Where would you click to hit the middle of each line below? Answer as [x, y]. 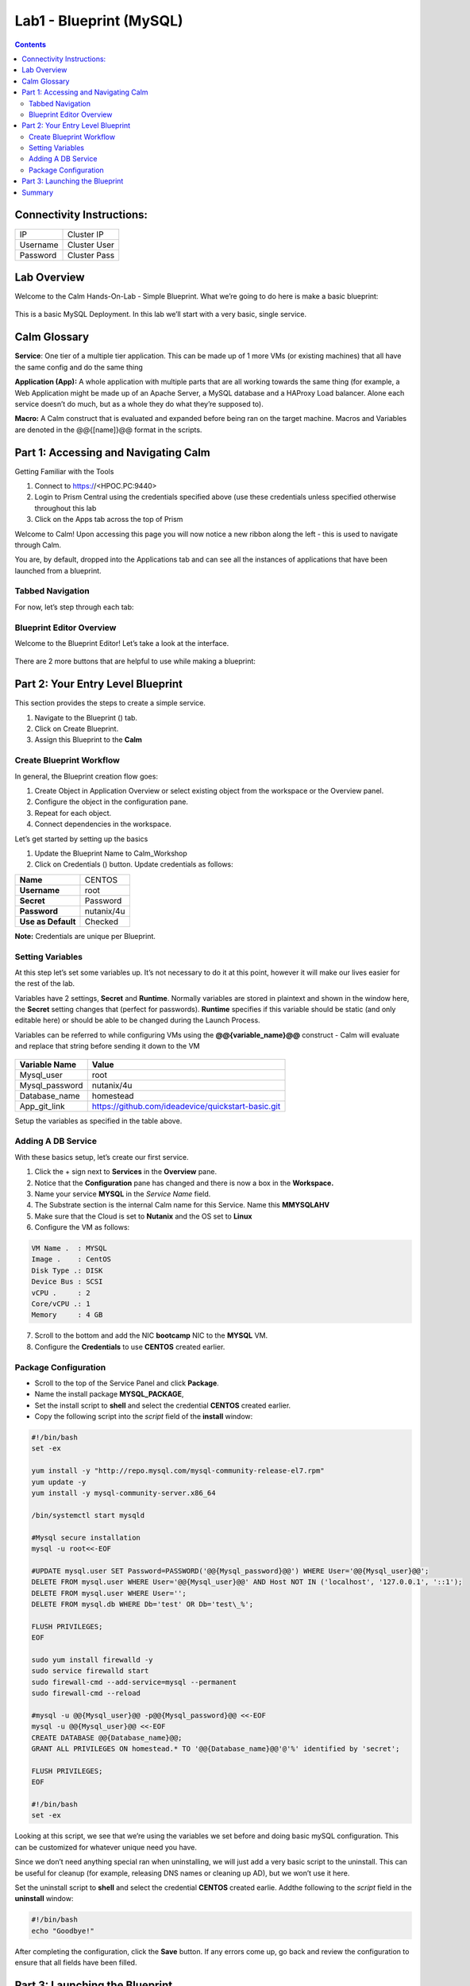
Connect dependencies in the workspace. [103, 824]
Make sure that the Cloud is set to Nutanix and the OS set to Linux [143, 1216]
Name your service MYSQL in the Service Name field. [123, 1194]
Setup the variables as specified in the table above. [98, 1121]
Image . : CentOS [71, 1260]
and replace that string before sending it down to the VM [107, 1046]
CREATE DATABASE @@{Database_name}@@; [107, 1737]
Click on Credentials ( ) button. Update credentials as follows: [134, 864]
